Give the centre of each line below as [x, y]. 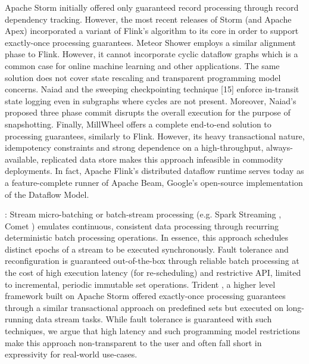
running [19, 319]
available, [22, 159]
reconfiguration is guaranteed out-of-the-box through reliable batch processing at [152, 261]
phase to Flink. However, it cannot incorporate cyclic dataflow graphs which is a [152, 54]
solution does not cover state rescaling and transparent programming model [143, 77]
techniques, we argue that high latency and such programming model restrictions [152, 331]
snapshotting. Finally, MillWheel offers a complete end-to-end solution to [138, 124]
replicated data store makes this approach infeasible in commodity [162, 159]
